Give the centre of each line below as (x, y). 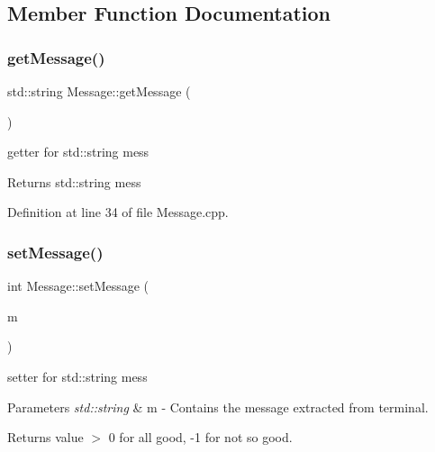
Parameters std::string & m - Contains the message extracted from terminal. (218, 407)
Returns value (45, 437)
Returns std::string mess (74, 181)
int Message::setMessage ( (78, 286)
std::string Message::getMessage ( (99, 91)
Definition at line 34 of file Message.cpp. (118, 212)
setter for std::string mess (77, 376)
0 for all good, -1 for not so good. (200, 437)
